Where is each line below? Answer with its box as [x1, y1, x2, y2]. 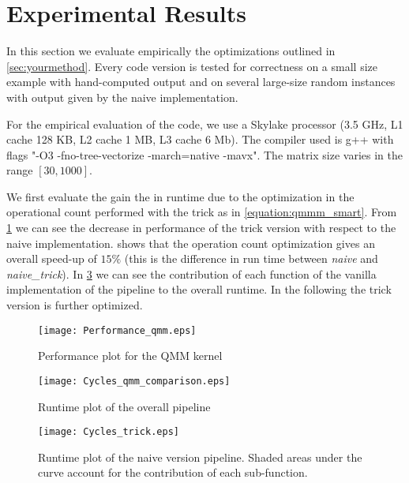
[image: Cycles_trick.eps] [38, 426, 179, 438]
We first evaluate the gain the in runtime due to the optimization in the [6, 188, 355, 204]
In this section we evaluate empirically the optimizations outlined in [6, 43, 336, 59]
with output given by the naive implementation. [6, 88, 238, 105]
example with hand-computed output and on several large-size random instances [6, 73, 396, 90]
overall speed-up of [6, 250, 97, 267]
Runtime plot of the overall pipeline [38, 398, 211, 414]
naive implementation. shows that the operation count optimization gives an [6, 234, 375, 251]
